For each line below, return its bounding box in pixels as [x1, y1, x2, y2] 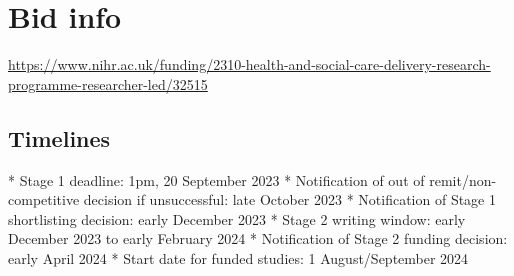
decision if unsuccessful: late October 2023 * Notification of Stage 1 [83, 189, 496, 210]
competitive [8, 189, 80, 210]
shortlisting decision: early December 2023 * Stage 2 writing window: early [8, 208, 466, 229]
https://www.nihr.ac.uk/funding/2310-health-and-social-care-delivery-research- [8, 54, 491, 75]
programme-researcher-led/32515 [8, 73, 208, 94]
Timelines [8, 122, 111, 153]
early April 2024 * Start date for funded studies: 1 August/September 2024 [8, 247, 469, 268]
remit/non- [429, 169, 497, 190]
